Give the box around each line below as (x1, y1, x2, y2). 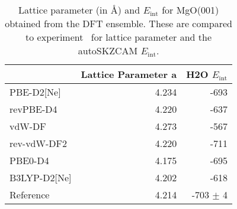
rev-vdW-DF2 (9, 136, 67, 150)
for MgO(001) (162, 3, 219, 17)
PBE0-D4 (9, 154, 49, 167)
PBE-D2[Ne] (9, 85, 61, 99)
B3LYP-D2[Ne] (9, 171, 72, 184)
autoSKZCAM (78, 44, 138, 57)
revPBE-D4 (9, 102, 57, 116)
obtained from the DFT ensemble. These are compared (5, 17, 232, 30)
